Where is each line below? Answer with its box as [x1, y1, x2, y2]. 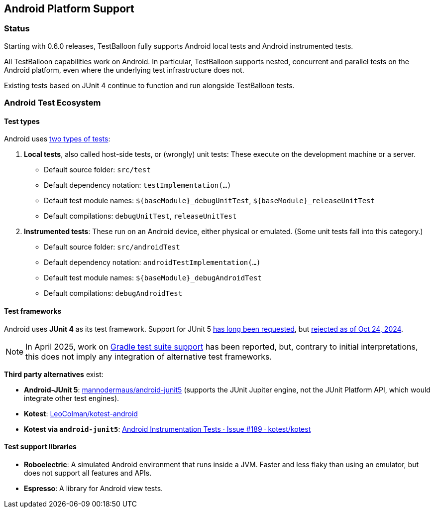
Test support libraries [4, 442, 77, 451]
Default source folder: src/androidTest [44, 243, 180, 252]
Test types [4, 117, 40, 126]
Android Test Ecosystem [4, 98, 101, 108]
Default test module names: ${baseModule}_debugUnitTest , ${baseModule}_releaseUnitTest [44, 196, 375, 205]
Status [4, 23, 30, 34]
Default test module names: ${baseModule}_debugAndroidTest [44, 273, 262, 282]
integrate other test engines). [24, 393, 119, 402]
